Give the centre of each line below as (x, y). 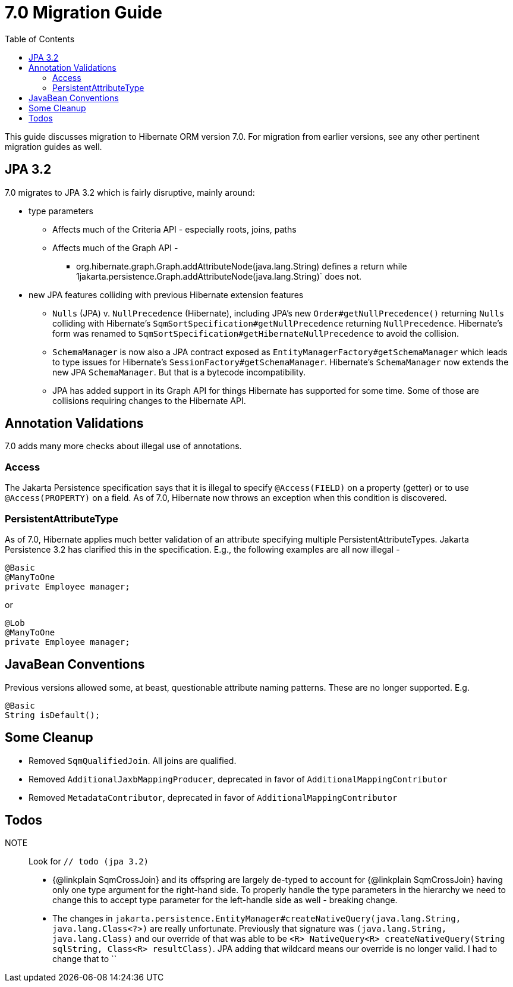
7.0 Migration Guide (84, 12)
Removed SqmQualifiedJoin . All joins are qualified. (133, 760)
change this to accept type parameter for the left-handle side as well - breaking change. (225, 900)
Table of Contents (40, 39)
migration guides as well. (53, 146)
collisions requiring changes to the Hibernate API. (149, 400)
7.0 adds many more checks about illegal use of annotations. (123, 446)
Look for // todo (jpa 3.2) (89, 861)
